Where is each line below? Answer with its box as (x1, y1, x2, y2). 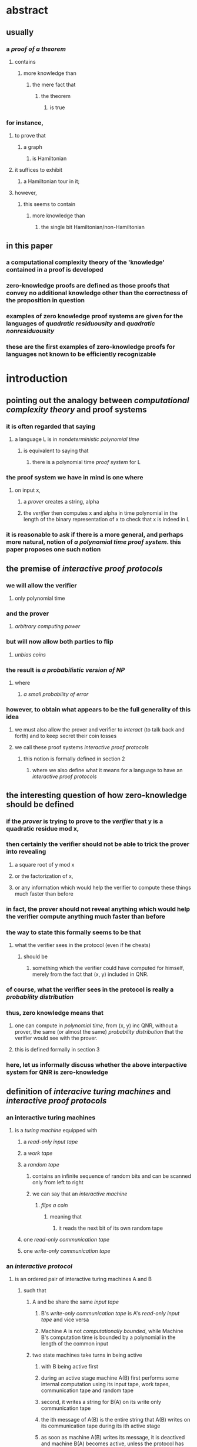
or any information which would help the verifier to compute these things (14, 884, 191, 891)
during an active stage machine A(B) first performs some (41, 1374, 179, 1381)
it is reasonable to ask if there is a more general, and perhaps (6, 531, 184, 539)
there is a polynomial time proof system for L (32, 459, 141, 466)
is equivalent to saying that (23, 447, 89, 455)
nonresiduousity (6, 327, 55, 335)
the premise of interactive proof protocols (6, 563, 163, 573)
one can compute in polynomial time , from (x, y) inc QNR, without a (14, 1022, 178, 1029)
